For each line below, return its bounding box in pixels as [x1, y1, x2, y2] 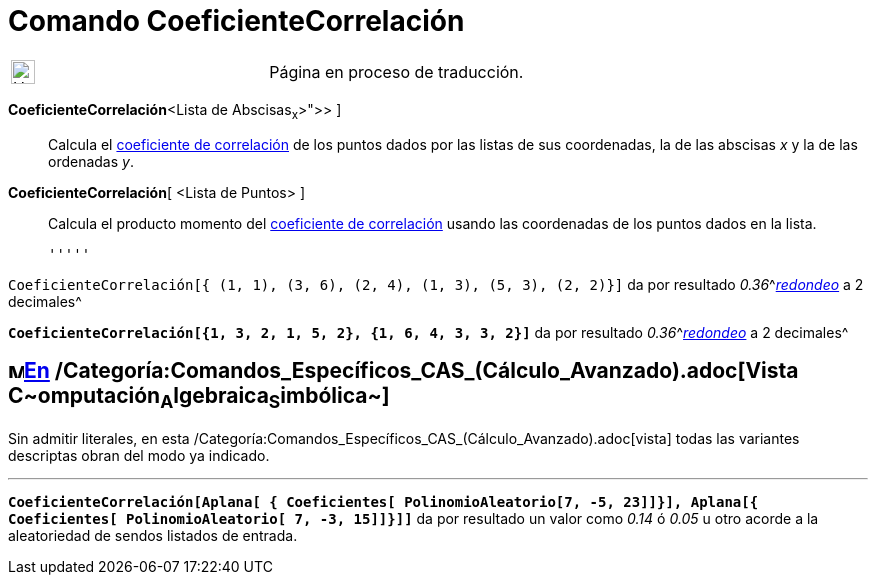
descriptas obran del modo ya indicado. [8, 446, 270, 464]
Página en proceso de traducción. [269, 61, 524, 82]
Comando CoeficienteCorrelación [8, 4, 465, 38]
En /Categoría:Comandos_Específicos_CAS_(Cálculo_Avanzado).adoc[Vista [24, 357, 799, 383]
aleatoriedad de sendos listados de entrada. [8, 526, 298, 544]
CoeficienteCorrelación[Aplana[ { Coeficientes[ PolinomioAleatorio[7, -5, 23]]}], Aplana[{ [8, 493, 759, 510]
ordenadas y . [48, 152, 134, 170]
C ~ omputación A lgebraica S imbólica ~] [8, 382, 390, 413]
